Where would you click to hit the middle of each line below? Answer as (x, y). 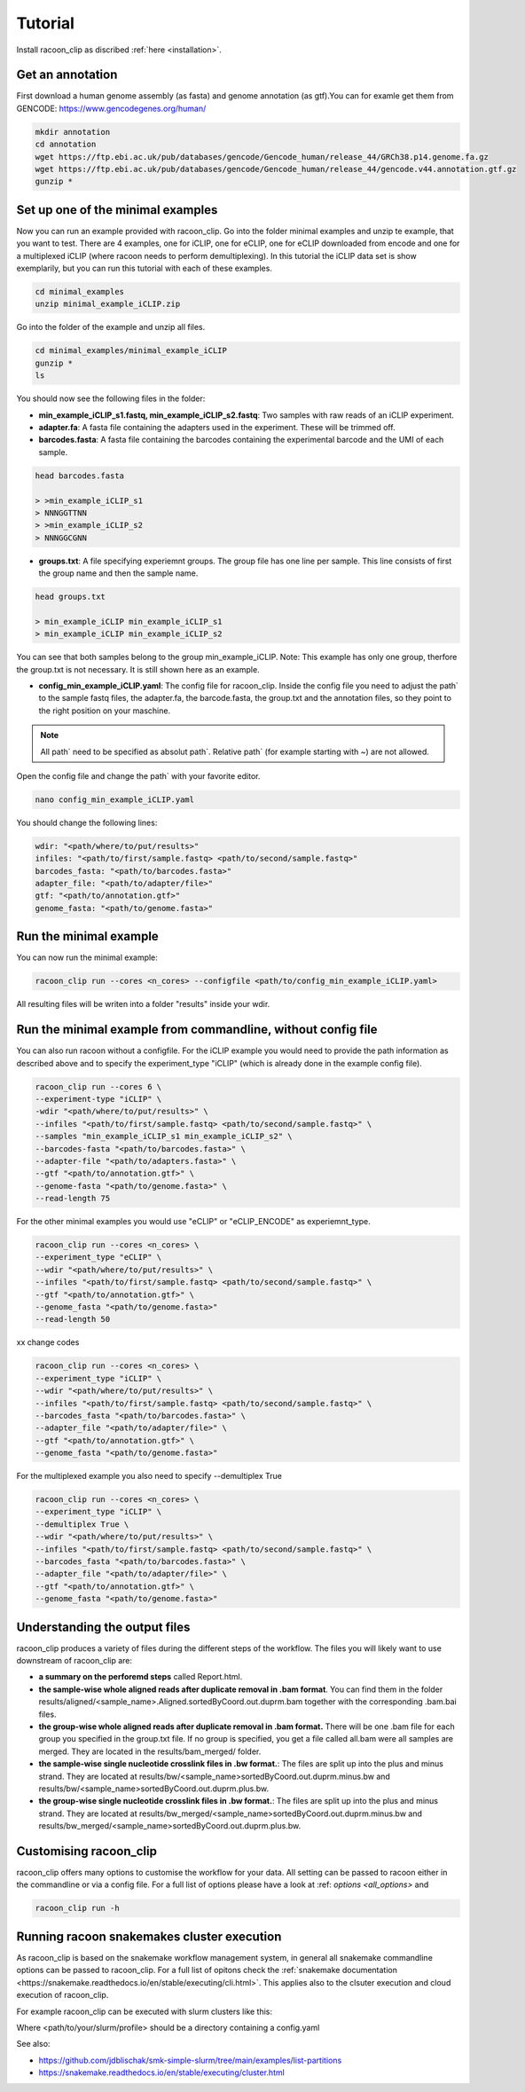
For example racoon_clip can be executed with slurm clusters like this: (145, 2011)
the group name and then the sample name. (118, 573)
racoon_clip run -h (77, 1908)
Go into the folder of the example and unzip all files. (111, 327)
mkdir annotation (73, 132)
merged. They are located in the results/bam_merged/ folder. (150, 1751)
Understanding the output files (103, 1627)
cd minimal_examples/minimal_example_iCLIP (131, 351)
